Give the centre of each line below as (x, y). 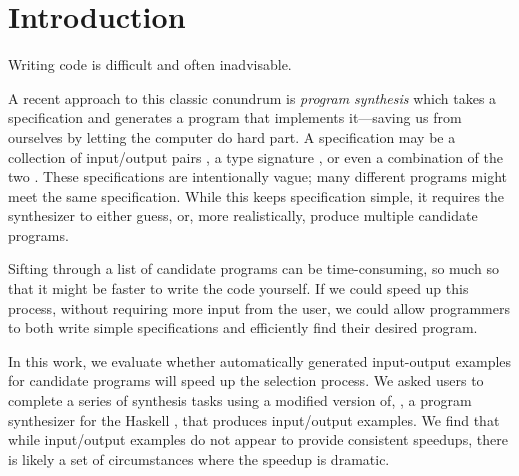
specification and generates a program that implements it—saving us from (235, 117)
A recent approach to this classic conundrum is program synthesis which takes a (252, 97)
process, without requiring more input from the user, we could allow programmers (259, 307)
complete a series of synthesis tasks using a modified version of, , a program (240, 400)
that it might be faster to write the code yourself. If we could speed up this (238, 288)
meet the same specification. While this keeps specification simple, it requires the (256, 195)
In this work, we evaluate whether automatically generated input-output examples (260, 360)
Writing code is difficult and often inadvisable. (150, 64)
